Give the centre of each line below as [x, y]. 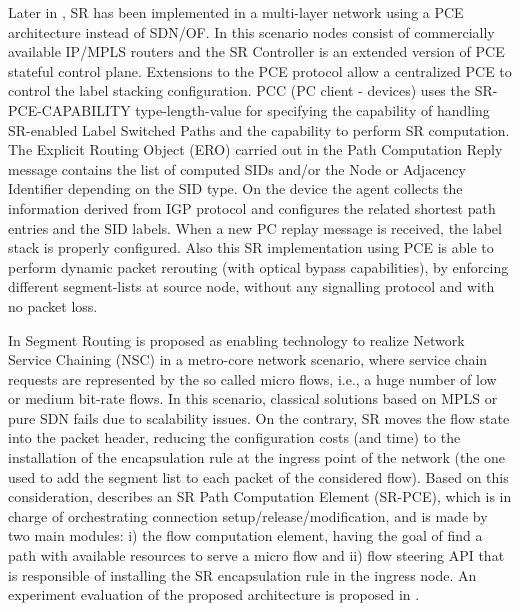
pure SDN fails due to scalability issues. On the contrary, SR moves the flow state [259, 417]
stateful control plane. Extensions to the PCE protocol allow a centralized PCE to [260, 70]
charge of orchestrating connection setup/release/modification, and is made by [248, 515]
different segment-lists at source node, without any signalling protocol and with [251, 286]
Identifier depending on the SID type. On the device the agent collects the [235, 188]
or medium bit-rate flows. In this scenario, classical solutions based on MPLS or [253, 398]
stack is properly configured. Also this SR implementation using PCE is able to [251, 247]
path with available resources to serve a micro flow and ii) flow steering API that [256, 555]
